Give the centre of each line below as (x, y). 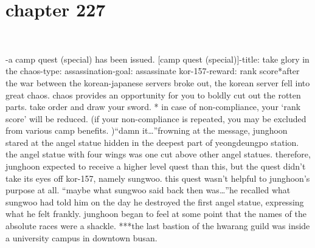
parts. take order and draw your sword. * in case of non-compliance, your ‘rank (153, 107)
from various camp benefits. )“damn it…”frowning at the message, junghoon (147, 130)
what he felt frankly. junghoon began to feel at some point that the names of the (156, 214)
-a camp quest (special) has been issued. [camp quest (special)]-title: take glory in (157, 59)
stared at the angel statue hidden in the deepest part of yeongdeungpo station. (152, 142)
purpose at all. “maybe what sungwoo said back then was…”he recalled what (148, 190)
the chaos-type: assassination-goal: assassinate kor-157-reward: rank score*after (153, 71)
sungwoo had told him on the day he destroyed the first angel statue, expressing (155, 201)
